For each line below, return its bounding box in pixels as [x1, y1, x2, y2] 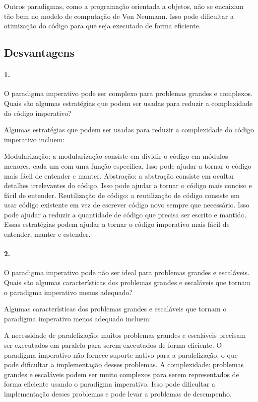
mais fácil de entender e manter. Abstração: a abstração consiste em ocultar [4, 170, 235, 181]
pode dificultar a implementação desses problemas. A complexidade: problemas [4, 359, 244, 370]
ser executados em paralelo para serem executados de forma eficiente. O [4, 340, 222, 350]
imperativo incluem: [4, 134, 64, 144]
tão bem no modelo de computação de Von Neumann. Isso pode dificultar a [4, 10, 234, 21]
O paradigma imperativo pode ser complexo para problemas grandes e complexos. [4, 88, 253, 99]
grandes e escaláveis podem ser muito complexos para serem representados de [4, 369, 239, 379]
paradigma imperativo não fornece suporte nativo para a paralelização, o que [4, 349, 238, 360]
